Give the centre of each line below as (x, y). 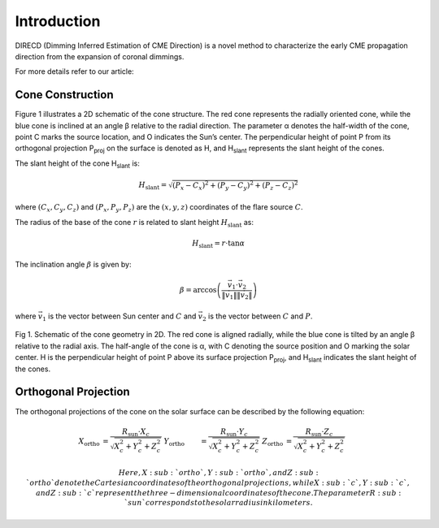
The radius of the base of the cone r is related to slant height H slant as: (134, 223)
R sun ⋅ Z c (319, 432)
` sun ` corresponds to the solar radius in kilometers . (218, 503)
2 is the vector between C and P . (257, 317)
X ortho (89, 442)
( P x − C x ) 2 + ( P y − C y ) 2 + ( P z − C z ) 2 (235, 186)
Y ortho (174, 442)
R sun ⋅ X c (136, 432)
